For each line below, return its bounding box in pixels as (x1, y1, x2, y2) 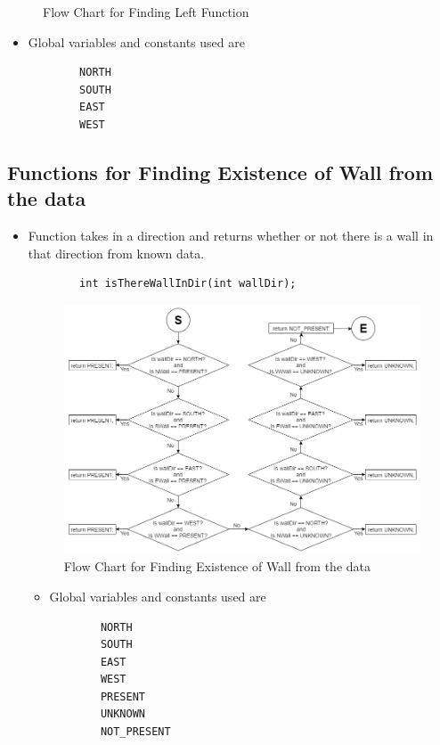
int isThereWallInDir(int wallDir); (79, 277, 297, 291)
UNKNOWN (100, 708, 145, 721)
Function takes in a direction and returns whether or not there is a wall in (28, 226, 434, 245)
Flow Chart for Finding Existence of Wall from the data (63, 557, 371, 576)
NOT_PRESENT (100, 725, 171, 739)
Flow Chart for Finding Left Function (43, 3, 249, 20)
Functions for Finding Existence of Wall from (7, 158, 434, 185)
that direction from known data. (28, 243, 205, 262)
